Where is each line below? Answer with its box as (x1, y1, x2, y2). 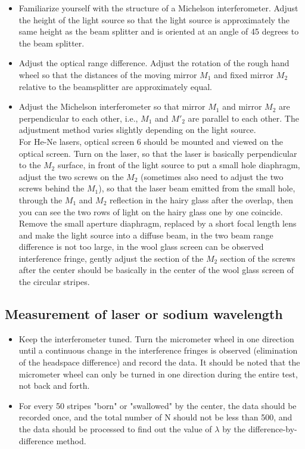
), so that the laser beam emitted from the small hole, (98, 182, 295, 194)
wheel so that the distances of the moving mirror (18, 68, 197, 80)
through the (18, 193, 63, 206)
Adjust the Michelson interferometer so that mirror (18, 100, 206, 113)
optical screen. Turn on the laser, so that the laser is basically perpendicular (18, 147, 297, 159)
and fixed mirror (214, 68, 274, 80)
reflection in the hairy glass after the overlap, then (109, 193, 293, 206)
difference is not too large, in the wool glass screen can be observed (18, 240, 264, 253)
